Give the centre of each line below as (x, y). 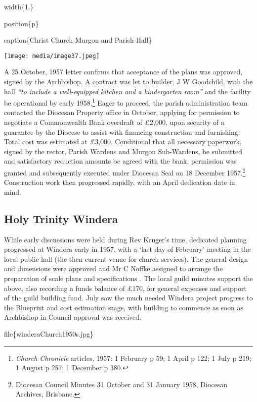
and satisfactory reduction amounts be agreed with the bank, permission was (120, 161)
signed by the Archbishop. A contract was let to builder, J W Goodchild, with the (128, 82)
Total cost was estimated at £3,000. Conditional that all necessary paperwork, (123, 142)
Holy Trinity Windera (61, 218)
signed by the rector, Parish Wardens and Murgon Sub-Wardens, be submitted (123, 151)
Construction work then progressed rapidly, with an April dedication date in (120, 182)
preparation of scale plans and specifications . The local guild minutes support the (128, 278)
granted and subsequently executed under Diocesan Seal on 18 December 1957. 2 (125, 172)
